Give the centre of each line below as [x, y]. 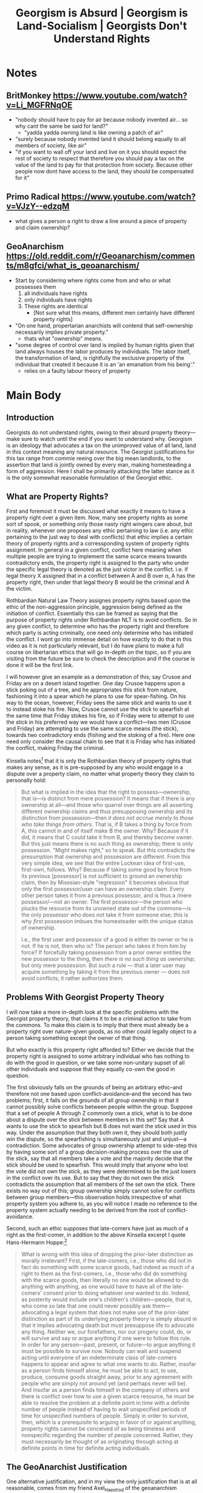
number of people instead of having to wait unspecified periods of [104, 1409]
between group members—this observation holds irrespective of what [94, 1197]
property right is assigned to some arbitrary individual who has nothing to [98, 1056]
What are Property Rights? [58, 497]
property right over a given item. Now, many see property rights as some [97, 518]
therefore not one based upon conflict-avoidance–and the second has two [99, 1093]
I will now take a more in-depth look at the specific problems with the [92, 1012]
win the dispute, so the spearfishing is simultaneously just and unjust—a [96, 1139]
